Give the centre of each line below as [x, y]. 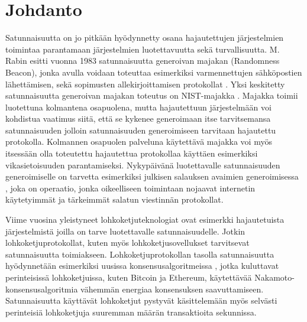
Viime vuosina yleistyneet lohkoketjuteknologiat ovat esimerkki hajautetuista [145, 219]
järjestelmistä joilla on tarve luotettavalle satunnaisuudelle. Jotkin [125, 231]
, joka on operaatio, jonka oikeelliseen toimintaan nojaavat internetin [130, 188]
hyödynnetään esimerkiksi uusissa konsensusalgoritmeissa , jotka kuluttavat [142, 266]
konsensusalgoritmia [42, 289]
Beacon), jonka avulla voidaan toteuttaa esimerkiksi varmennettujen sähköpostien [154, 72]
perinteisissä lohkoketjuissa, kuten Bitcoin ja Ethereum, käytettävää [129, 277]
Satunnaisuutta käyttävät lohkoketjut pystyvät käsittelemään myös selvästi [141, 300]
